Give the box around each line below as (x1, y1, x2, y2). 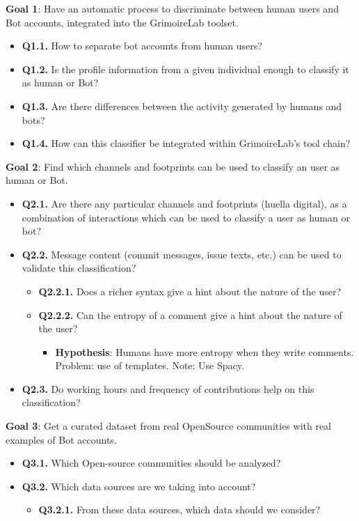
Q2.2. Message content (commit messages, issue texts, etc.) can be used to (22, 247, 342, 261)
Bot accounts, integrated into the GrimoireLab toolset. (6, 15, 239, 29)
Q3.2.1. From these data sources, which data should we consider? (38, 502, 321, 517)
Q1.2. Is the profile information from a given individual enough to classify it (22, 61, 349, 76)
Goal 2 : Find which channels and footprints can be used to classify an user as (6, 159, 340, 173)
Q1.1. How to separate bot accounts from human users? (22, 38, 262, 53)
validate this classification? (22, 260, 136, 275)
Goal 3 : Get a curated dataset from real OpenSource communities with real (6, 419, 332, 433)
